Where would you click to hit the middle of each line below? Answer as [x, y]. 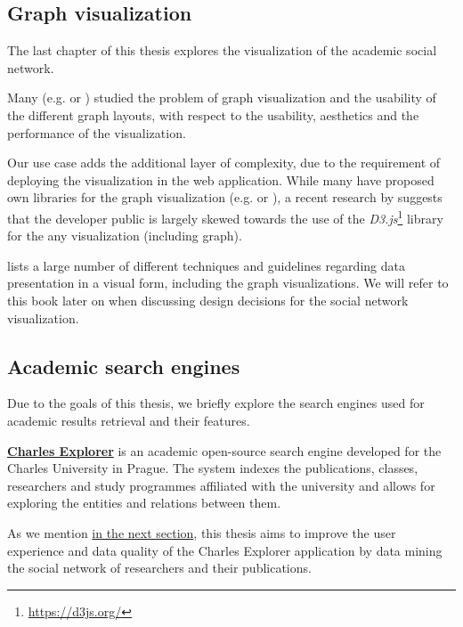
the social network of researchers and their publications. [159, 568]
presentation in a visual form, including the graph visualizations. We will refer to [228, 283]
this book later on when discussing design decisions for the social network [208, 300]
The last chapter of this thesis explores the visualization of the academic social [222, 50]
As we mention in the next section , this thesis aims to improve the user [202, 532]
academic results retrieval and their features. [129, 420]
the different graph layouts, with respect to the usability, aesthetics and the [213, 114]
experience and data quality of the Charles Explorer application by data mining [225, 550]
